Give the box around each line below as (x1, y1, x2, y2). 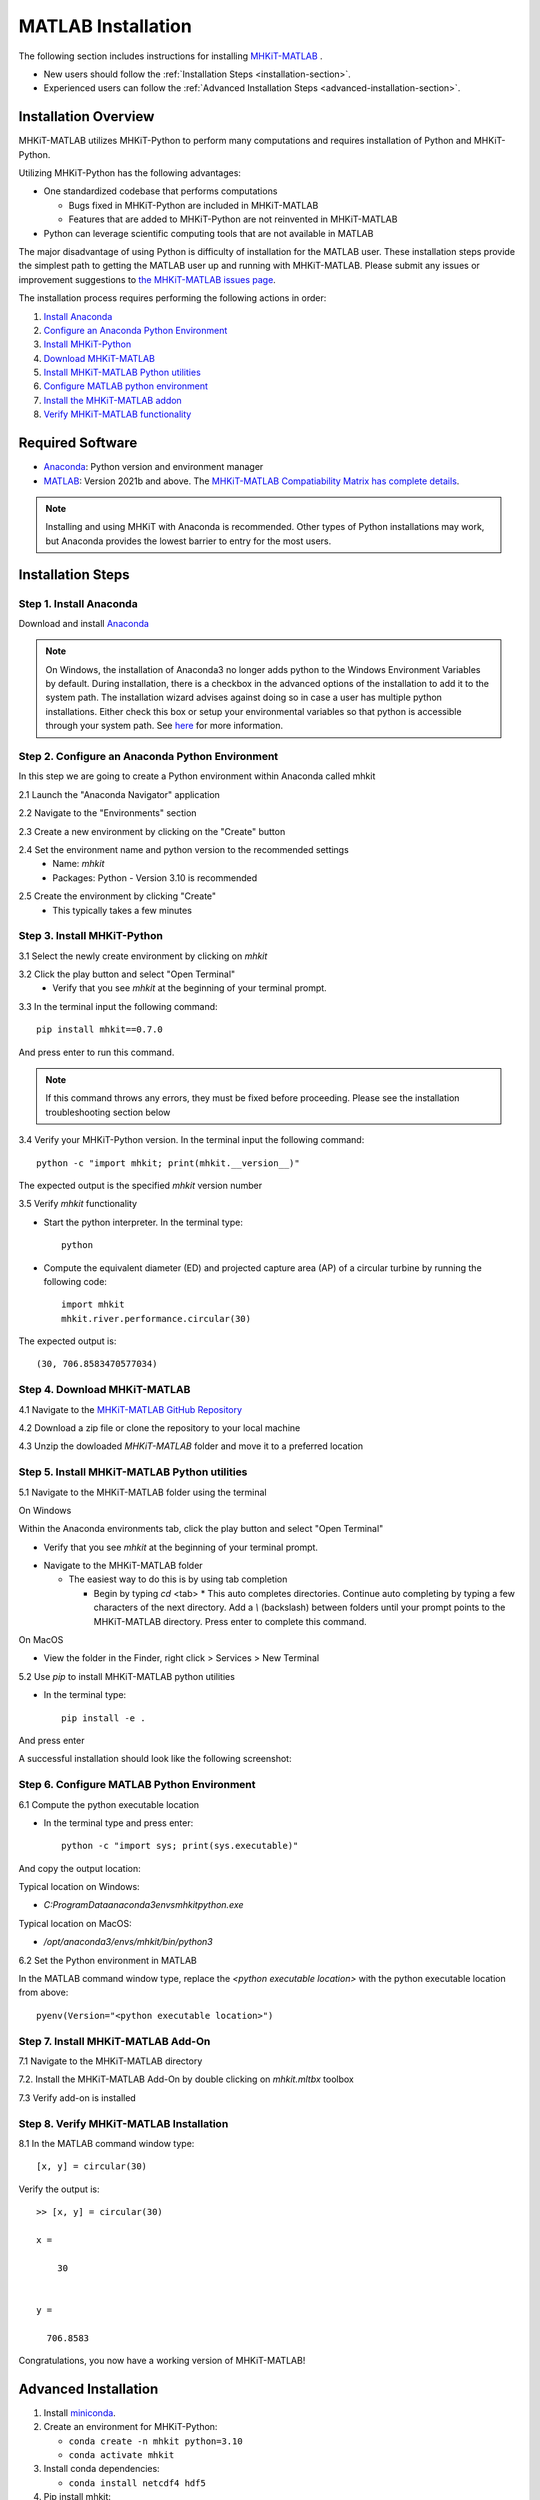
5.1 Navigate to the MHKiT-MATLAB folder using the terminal (18, 1486, 267, 1498)
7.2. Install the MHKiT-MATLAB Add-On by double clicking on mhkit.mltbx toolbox (18, 2073, 354, 2085)
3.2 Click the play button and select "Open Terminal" (18, 968, 236, 980)
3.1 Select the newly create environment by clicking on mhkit (18, 950, 268, 962)
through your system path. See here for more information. (45, 720, 284, 732)
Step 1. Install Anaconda (18, 596, 139, 610)
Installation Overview (18, 108, 155, 125)
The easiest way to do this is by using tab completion (68, 1573, 288, 1585)
